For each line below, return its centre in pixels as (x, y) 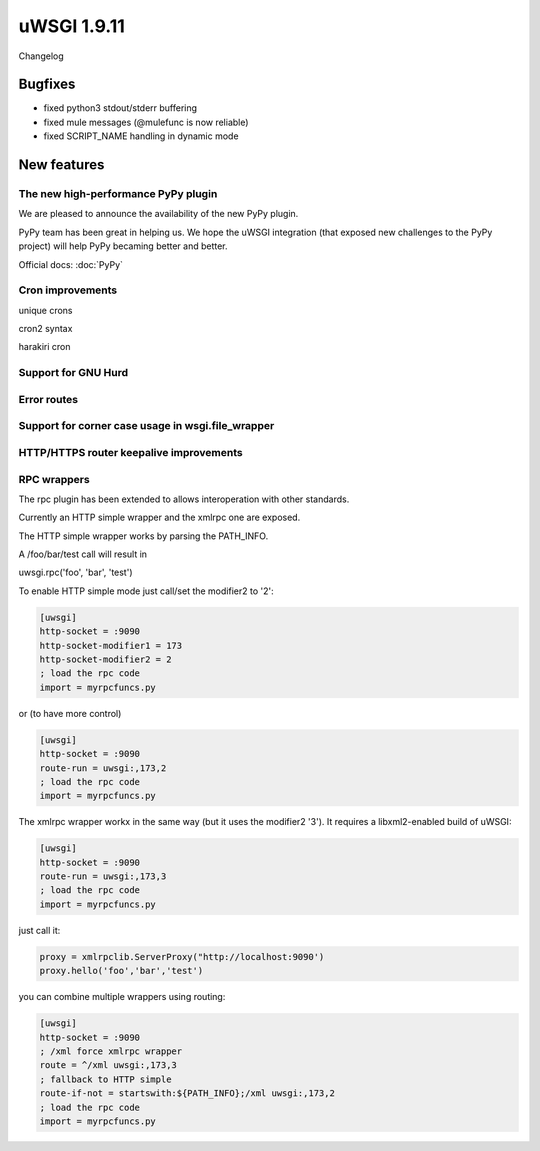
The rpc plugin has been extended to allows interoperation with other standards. (184, 499)
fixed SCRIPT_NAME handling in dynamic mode (141, 136)
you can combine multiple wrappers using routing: (122, 997)
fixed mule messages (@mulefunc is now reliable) (146, 122)
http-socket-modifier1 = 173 (111, 645)
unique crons (45, 310)
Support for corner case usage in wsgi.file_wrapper (146, 426)
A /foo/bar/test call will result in (83, 554)
